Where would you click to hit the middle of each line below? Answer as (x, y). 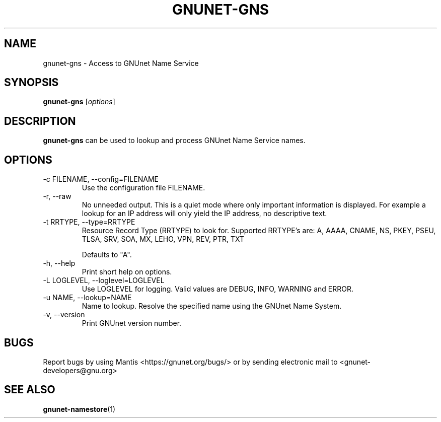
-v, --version (64, 315)
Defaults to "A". (107, 255)
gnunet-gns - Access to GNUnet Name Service (121, 63)
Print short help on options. (127, 272)
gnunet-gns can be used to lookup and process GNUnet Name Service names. (174, 140)
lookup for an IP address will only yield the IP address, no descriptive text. (204, 214)
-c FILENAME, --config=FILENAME (101, 179)
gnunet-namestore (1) (79, 409)
